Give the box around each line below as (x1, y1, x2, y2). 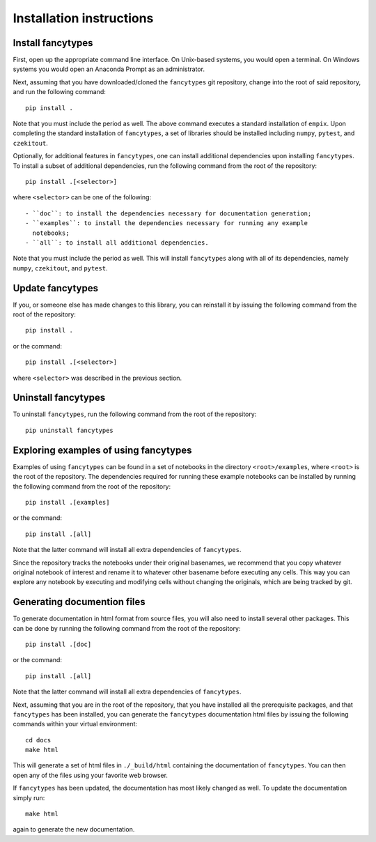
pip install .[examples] (25, 498, 110, 506)
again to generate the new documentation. (13, 825, 135, 834)
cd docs (25, 736, 52, 744)
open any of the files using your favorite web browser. (13, 771, 169, 779)
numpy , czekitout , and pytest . (13, 263, 108, 272)
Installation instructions (13, 10, 154, 26)
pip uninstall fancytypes (25, 426, 114, 434)
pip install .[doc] (25, 640, 92, 648)
